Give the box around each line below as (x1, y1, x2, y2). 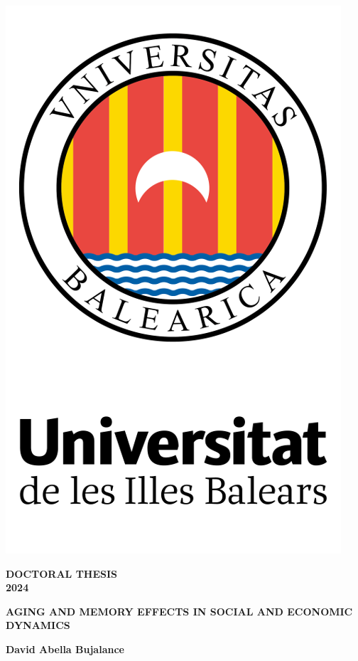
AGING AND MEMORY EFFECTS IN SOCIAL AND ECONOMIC (6, 603, 353, 618)
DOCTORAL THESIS (6, 566, 118, 581)
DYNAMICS (6, 618, 70, 633)
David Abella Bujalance (6, 641, 124, 656)
